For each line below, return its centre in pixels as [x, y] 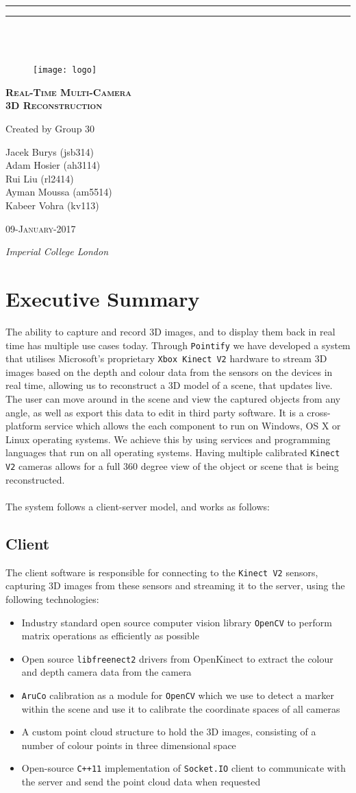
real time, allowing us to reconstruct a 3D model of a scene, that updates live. [169, 385]
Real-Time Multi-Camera [68, 92]
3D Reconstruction [54, 105]
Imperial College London [57, 251]
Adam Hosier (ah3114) [53, 165]
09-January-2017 [41, 228]
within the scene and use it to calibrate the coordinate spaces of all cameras [181, 708]
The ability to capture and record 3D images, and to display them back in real [170, 331]
